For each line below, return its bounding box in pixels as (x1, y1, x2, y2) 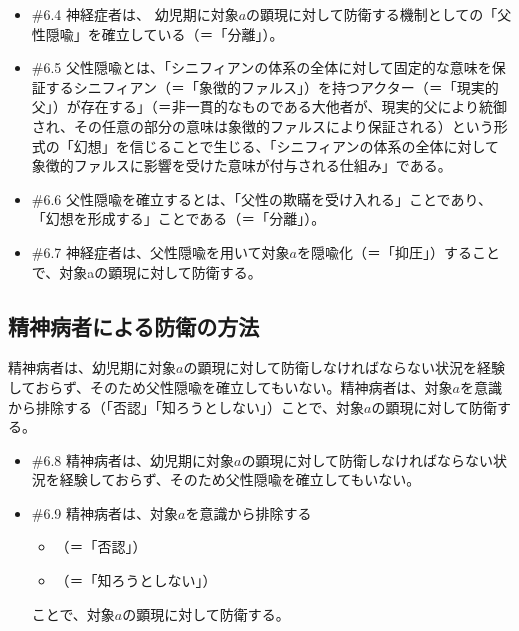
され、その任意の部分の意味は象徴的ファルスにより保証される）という (31, 115, 494, 136)
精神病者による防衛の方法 (8, 310, 260, 341)
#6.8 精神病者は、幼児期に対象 (31, 449, 235, 470)
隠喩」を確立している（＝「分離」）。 (45, 23, 284, 44)
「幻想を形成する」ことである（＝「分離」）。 (31, 208, 326, 229)
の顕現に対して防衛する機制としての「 (246, 4, 498, 24)
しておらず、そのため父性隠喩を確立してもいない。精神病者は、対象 (8, 376, 453, 397)
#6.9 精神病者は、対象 (31, 502, 179, 523)
